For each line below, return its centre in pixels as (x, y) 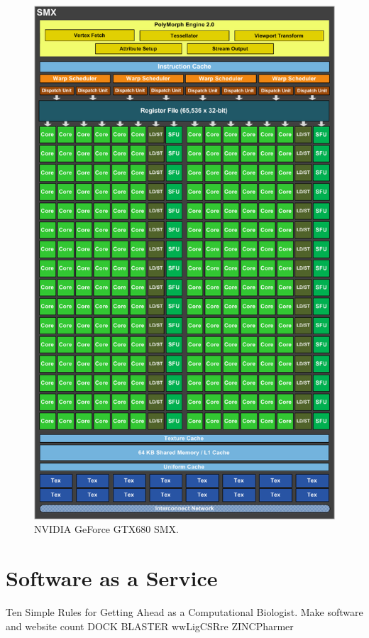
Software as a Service (112, 578)
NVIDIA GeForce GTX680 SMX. (107, 529)
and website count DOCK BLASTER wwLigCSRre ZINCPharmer (150, 626)
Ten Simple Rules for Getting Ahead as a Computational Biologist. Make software (184, 611)
